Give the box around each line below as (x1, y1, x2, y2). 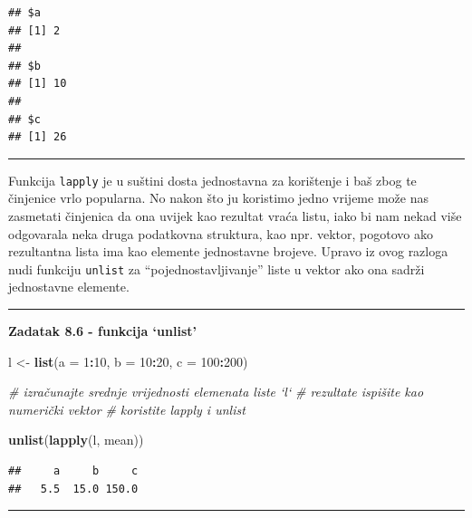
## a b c (8, 465, 139, 477)
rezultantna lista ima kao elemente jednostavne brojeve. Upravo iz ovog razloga (8, 242, 448, 261)
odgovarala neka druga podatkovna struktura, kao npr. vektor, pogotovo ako (8, 224, 433, 243)
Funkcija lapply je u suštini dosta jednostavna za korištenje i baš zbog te (8, 170, 417, 189)
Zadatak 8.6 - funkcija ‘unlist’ (8, 321, 197, 341)
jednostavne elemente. (8, 277, 130, 296)
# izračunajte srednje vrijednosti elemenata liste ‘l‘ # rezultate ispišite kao (8, 382, 424, 401)
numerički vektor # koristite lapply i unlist (8, 399, 246, 418)
